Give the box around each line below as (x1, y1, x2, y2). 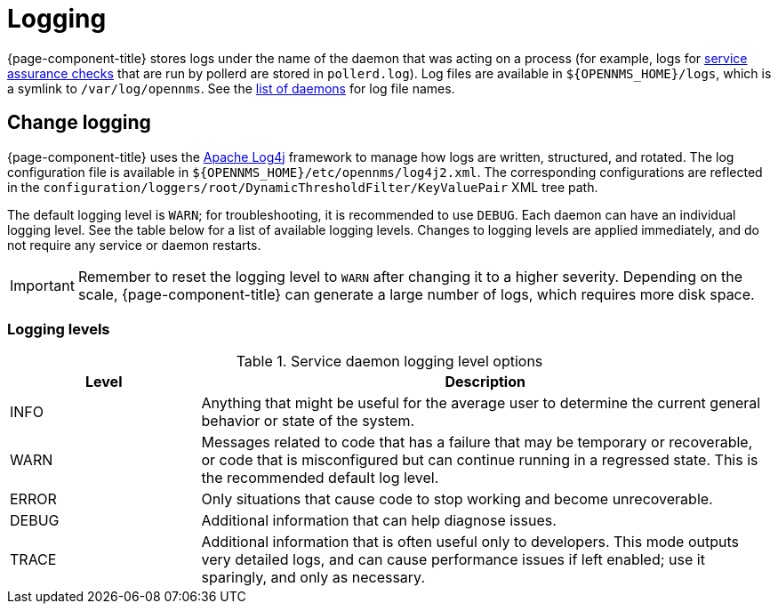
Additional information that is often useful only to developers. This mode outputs (201, 533, 739, 551)
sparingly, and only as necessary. (201, 568, 426, 587)
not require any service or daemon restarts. (7, 237, 261, 253)
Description (445, 373, 525, 391)
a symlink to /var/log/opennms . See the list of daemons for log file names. (7, 80, 455, 96)
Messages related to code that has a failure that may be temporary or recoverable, (201, 433, 753, 452)
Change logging (7, 111, 151, 134)
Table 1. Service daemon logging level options (236, 352, 543, 371)
